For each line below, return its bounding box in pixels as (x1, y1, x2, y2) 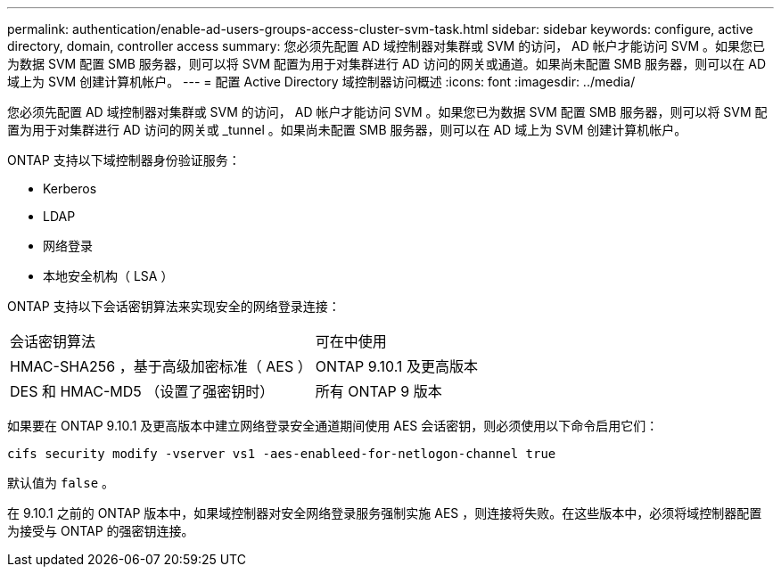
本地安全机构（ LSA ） (43, 268, 174, 283)
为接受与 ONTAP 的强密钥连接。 (7, 523, 194, 538)
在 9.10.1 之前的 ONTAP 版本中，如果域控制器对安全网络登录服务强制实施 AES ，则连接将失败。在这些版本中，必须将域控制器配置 (7, 505, 762, 521)
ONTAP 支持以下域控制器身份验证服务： (7, 152, 241, 168)
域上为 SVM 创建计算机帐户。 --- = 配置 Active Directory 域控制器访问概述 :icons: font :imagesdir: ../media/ (7, 74, 636, 89)
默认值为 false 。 (7, 475, 115, 490)
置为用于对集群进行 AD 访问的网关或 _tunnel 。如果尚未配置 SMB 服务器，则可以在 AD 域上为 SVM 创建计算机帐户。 (7, 122, 687, 137)
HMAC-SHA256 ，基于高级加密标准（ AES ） (10, 357, 312, 375)
